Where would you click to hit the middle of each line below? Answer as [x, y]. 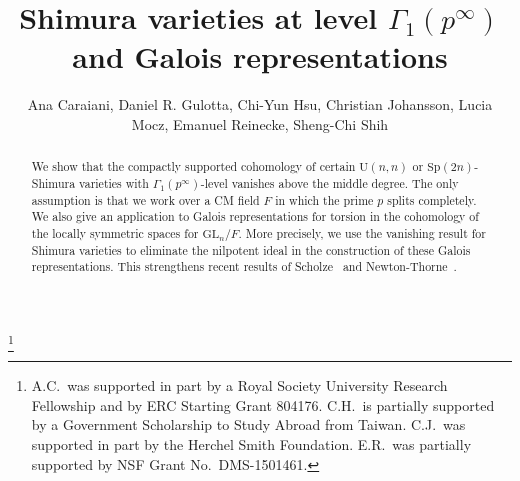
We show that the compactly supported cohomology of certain [193, 166]
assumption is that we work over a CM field [145, 199]
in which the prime [324, 199]
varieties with [114, 182]
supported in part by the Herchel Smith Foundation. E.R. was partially [251, 444]
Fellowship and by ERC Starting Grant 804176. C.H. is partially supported [263, 404]
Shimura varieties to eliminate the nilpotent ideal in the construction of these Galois [251, 249]
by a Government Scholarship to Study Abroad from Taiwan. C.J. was [248, 424]
